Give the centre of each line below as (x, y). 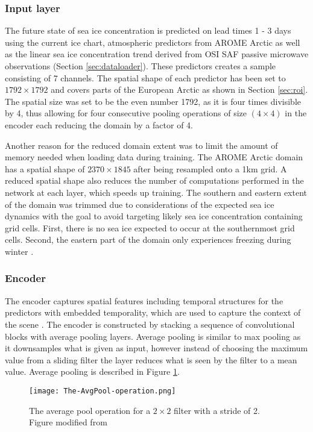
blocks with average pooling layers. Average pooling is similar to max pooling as (153, 336)
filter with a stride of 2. (217, 410)
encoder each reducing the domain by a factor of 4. (99, 124)
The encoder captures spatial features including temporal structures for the (144, 300)
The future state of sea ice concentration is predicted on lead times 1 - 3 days (148, 30)
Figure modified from (68, 422)
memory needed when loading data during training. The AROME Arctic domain (154, 157)
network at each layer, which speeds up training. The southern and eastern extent (156, 192)
